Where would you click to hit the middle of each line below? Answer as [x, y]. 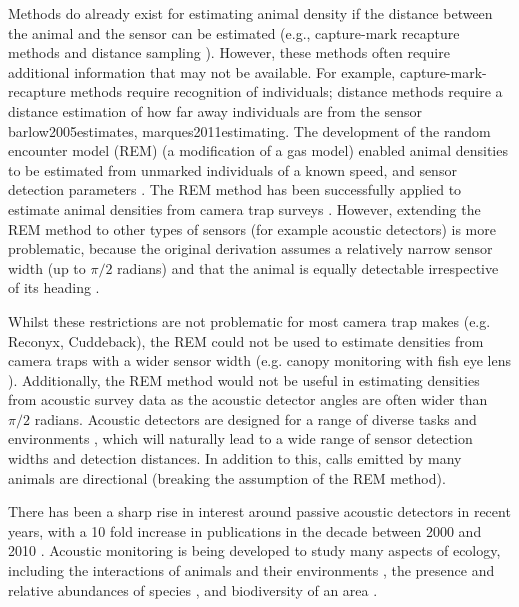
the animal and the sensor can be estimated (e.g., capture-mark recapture [234, 32]
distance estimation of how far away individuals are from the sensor [215, 110]
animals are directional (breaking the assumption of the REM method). [227, 477]
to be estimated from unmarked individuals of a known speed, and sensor [232, 169]
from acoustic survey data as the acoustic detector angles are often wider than [248, 399]
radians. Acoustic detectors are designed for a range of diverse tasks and [255, 418]
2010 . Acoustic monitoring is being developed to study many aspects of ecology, [254, 550]
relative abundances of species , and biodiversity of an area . [193, 589]
